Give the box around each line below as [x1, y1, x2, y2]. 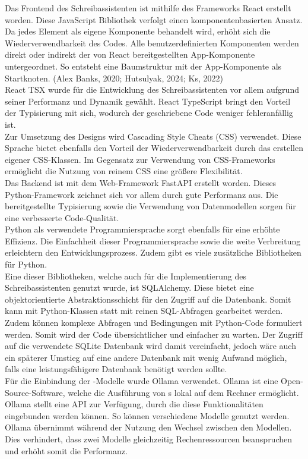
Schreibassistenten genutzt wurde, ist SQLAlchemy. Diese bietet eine [5, 281, 254, 294]
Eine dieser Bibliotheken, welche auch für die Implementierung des [5, 269, 247, 282]
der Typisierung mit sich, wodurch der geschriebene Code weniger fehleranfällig [5, 106, 293, 119]
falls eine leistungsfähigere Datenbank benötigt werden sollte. [5, 363, 227, 375]
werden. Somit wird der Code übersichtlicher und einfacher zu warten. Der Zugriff [5, 328, 303, 340]
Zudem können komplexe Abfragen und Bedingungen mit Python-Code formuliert [5, 316, 303, 329]
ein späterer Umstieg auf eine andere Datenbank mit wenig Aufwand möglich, [5, 351, 287, 363]
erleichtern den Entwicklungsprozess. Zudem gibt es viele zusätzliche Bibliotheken [5, 246, 301, 259]
